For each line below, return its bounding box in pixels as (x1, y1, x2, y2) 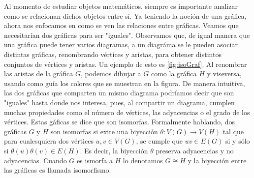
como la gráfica (151, 68, 197, 79)
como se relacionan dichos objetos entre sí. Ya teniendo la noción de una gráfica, (4, 10, 247, 21)
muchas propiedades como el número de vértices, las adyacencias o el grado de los (4, 107, 250, 117)
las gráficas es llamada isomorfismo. (4, 165, 111, 175)
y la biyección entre (188, 155, 247, 165)
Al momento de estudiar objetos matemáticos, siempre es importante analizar (4, 1, 238, 11)
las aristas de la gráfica (4, 68, 73, 79)
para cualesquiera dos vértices (4, 136, 94, 146)
